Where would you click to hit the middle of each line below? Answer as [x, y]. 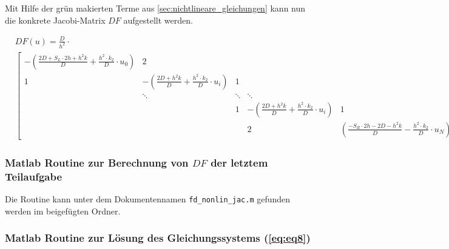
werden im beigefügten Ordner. [63, 211]
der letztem [239, 162]
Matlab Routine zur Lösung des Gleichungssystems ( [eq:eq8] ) [158, 238]
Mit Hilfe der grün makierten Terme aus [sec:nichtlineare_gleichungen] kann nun [155, 8]
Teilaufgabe [34, 176]
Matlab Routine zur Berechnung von [97, 162]
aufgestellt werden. [158, 20]
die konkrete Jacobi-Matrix [55, 20]
